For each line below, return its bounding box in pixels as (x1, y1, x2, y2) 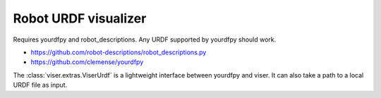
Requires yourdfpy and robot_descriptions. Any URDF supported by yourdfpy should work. (13, 35, 277, 44)
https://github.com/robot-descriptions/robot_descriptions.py (30, 48, 207, 56)
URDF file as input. (13, 81, 68, 90)
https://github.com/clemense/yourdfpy (30, 58, 144, 66)
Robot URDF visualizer (13, 11, 147, 26)
